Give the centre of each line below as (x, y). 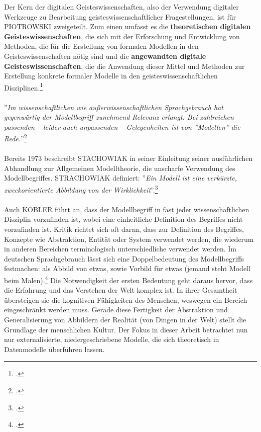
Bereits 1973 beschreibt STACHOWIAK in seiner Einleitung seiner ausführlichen (128, 158)
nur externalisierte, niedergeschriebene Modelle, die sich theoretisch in (112, 339)
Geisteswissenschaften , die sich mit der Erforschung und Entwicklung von (122, 36)
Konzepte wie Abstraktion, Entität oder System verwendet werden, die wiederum (129, 239)
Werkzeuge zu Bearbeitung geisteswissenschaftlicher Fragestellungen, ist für (120, 16)
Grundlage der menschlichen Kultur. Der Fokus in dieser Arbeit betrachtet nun (126, 329)
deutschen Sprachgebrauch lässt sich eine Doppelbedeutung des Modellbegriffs (124, 258)
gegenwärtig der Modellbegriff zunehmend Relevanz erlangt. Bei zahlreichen (119, 117)
